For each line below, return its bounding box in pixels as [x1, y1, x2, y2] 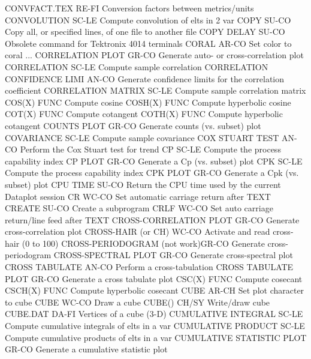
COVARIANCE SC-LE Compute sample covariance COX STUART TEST [5, 131, 279, 143]
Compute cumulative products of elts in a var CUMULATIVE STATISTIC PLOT [5, 331, 307, 343]
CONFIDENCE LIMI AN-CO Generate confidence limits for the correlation [5, 72, 285, 85]
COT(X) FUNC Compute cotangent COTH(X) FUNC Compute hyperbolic [5, 107, 283, 120]
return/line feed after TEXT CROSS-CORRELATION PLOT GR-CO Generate [5, 213, 300, 226]
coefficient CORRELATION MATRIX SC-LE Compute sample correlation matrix [5, 84, 306, 97]
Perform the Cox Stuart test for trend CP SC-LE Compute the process [20, 143, 281, 155]
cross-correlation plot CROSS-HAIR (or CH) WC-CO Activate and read [5, 225, 270, 238]
